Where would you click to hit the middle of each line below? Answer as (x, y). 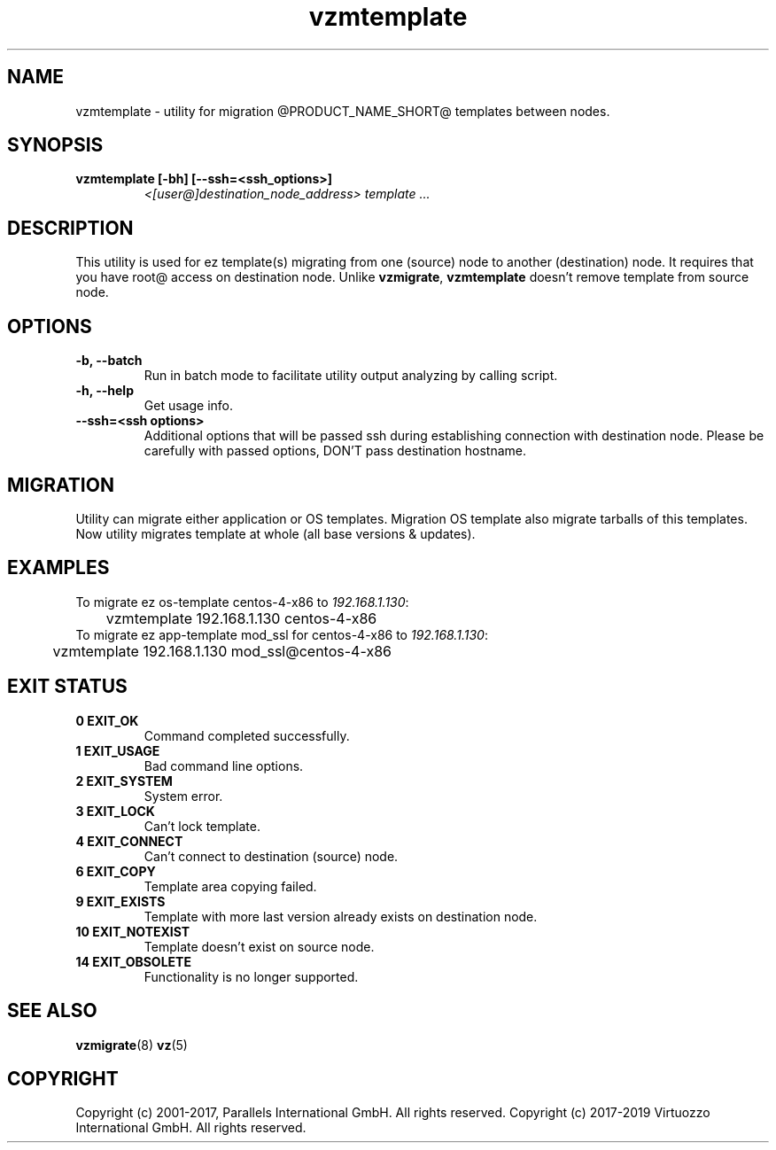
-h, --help (105, 391)
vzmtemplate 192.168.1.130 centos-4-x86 (241, 618)
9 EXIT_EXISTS (120, 901)
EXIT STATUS (67, 687)
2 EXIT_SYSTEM (124, 781)
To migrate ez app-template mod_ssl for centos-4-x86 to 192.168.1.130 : (282, 634)
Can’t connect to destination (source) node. (271, 856)
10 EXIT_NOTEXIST (133, 931)
